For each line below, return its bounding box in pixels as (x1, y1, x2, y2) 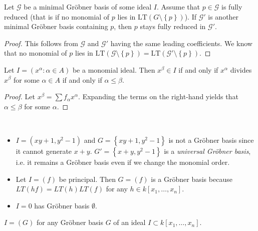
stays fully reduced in (140, 21, 206, 32)
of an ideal (113, 217, 146, 227)
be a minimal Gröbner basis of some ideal (24, 2, 152, 12)
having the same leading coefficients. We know (110, 38, 252, 48)
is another (208, 11, 239, 22)
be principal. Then (59, 173, 116, 184)
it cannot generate (16, 145, 72, 156)
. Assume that (156, 2, 200, 12)
